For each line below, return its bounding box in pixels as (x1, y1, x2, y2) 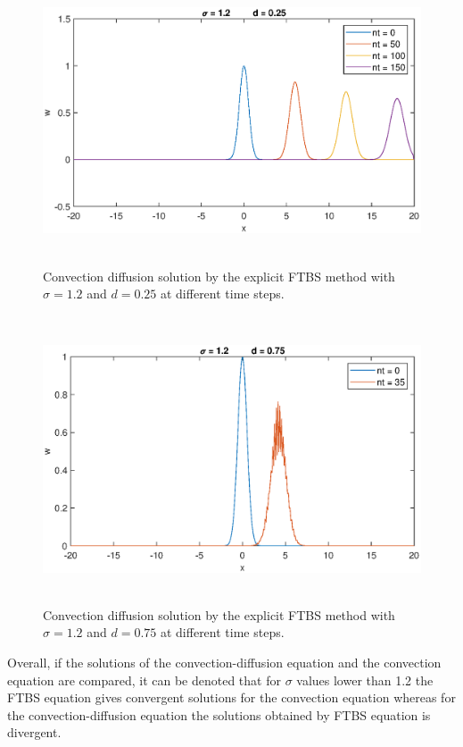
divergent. (7, 723, 62, 742)
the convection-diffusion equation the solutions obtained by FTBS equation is (7, 705, 431, 724)
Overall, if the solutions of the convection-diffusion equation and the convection (7, 653, 442, 672)
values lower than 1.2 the (296, 670, 434, 689)
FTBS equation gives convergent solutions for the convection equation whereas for (7, 688, 456, 707)
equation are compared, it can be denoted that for (7, 670, 281, 689)
